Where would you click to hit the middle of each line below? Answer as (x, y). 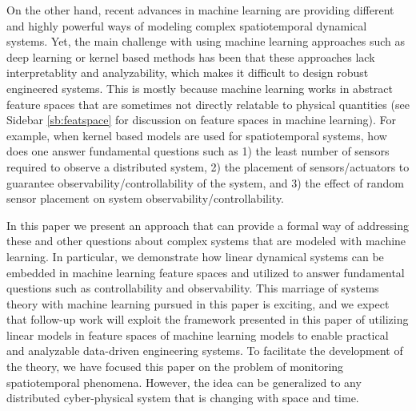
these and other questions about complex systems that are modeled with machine (206, 241)
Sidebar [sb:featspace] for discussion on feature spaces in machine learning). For (202, 120)
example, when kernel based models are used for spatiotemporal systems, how (197, 135)
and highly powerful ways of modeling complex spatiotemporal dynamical (187, 25)
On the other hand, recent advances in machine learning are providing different (200, 10)
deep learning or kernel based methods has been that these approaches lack (191, 56)
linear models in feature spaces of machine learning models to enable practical (198, 334)
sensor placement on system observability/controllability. (146, 198)
